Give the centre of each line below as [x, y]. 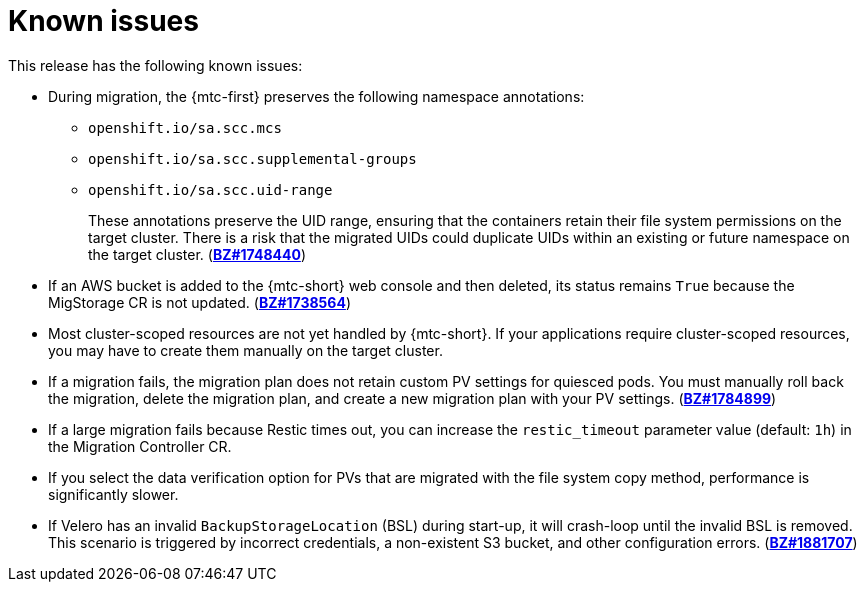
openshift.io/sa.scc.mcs [185, 127]
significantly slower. [113, 494]
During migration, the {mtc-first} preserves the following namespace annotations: [316, 96]
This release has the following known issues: [155, 65]
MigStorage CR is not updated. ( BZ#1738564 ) [199, 302]
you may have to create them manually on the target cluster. [245, 350]
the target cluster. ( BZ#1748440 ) [197, 254]
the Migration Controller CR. [140, 446]
